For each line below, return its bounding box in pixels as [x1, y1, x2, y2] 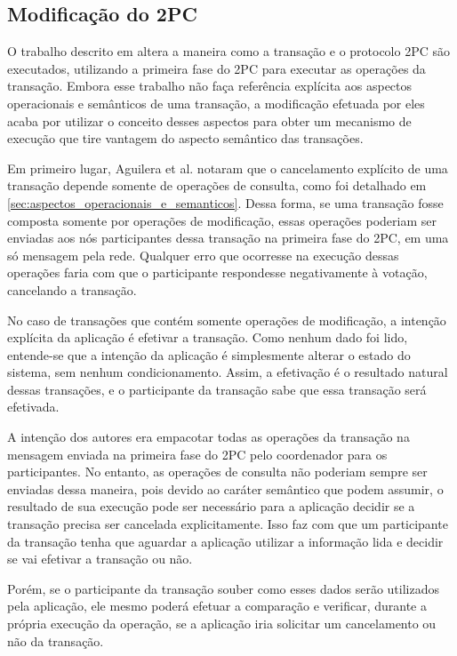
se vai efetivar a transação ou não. [7, 549, 193, 568]
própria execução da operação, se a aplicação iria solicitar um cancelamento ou [7, 614, 437, 633]
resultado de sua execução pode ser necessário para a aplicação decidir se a [7, 497, 415, 516]
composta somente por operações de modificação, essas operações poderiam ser [7, 211, 437, 229]
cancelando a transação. [7, 280, 137, 299]
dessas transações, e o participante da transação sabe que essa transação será [7, 380, 427, 398]
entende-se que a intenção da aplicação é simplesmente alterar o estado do [7, 345, 411, 364]
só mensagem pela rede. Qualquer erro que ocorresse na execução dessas [7, 245, 399, 264]
